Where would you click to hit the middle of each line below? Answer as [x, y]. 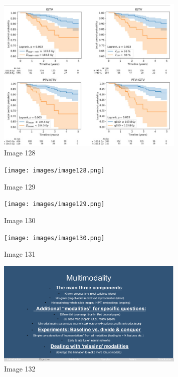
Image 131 [20, 254]
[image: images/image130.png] [54, 238]
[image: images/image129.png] [54, 204]
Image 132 [20, 368]
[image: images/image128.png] [54, 171]
